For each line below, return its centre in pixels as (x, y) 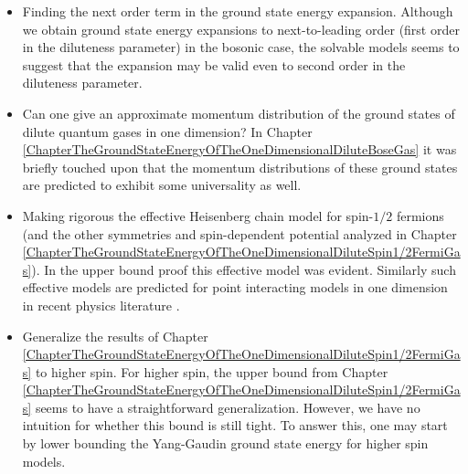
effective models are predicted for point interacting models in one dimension (235, 287)
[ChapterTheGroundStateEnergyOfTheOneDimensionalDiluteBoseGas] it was (239, 149)
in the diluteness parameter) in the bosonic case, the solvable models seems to (241, 47)
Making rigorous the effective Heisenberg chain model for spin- (198, 215)
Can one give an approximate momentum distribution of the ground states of (239, 113)
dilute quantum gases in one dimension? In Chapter (167, 131)
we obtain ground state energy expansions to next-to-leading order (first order (241, 29)
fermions (420, 215)
